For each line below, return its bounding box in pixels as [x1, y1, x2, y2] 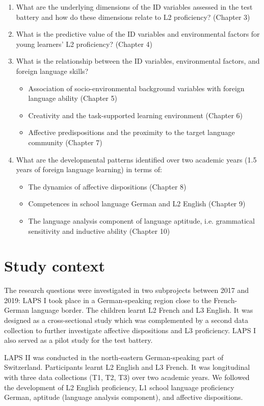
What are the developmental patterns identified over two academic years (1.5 [16, 154, 257, 165]
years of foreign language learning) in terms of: [16, 164, 162, 175]
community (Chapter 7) [28, 137, 102, 147]
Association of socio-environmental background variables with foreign [28, 83, 245, 93]
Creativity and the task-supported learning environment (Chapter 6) [28, 110, 243, 120]
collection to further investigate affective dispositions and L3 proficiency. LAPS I [4, 324, 256, 335]
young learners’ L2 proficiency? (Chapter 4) [16, 38, 153, 49]
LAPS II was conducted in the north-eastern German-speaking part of [4, 351, 224, 362]
